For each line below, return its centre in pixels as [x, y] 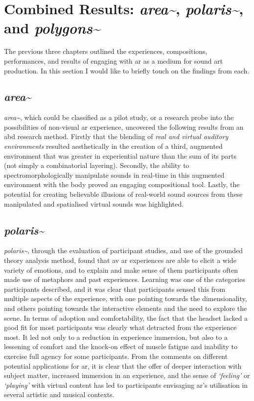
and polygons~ [52, 28]
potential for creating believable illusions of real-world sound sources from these [123, 194]
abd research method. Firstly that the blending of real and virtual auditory [116, 136]
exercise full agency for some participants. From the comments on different [116, 356]
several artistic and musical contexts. [59, 394]
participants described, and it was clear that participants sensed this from [115, 289]
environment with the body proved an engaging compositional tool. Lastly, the [122, 184]
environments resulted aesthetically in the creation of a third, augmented [113, 146]
